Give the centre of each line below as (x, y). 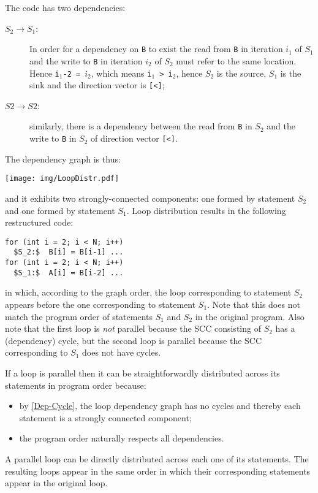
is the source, (241, 73)
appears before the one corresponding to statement (100, 304)
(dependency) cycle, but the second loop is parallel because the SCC (134, 340)
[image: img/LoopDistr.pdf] (62, 179)
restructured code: (39, 222)
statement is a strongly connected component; (105, 417)
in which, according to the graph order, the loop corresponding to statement (148, 292)
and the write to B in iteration (86, 60)
